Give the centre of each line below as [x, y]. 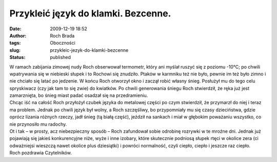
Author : [18, 35]
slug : [15, 50]
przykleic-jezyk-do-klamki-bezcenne [89, 50]
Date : [15, 29]
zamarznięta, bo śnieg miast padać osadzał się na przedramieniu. [79, 95]
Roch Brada [62, 35]
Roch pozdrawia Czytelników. [41, 153]
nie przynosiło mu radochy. [38, 124]
